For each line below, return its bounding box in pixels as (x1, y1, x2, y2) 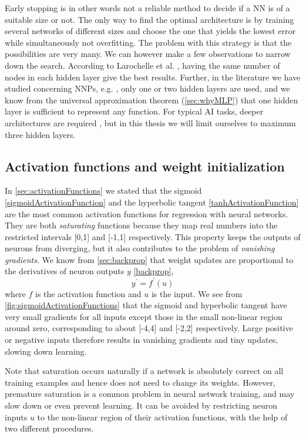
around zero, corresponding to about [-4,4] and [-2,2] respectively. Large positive (5, 322, 293, 334)
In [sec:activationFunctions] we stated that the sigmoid (5, 184, 202, 197)
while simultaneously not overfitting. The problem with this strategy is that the (5, 36, 292, 48)
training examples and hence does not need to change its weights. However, (5, 376, 275, 388)
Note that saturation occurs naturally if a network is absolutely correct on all (5, 365, 284, 377)
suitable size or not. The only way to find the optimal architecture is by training (5, 13, 294, 25)
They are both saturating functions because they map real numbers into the (5, 219, 278, 231)
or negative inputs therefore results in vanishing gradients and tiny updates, (5, 333, 278, 345)
